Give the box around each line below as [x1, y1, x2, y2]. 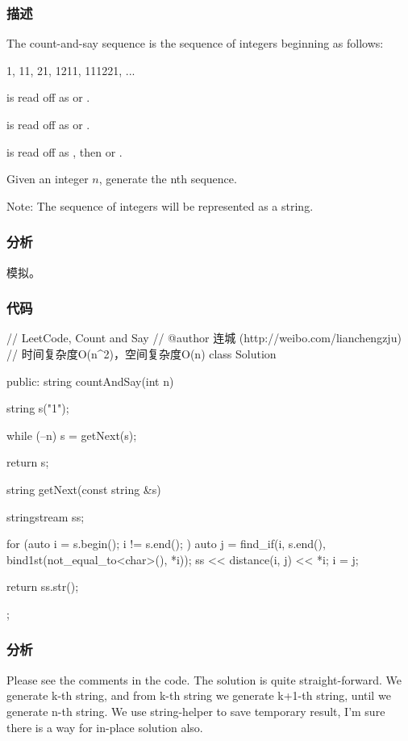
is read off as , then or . [6, 143, 123, 160]
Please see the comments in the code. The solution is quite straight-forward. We [6, 671, 402, 688]
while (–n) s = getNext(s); [6, 426, 137, 443]
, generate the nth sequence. [98, 170, 237, 187]
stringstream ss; [6, 508, 85, 525]
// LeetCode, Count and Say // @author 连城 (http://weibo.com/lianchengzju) [6, 329, 402, 346]
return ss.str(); [6, 578, 79, 595]
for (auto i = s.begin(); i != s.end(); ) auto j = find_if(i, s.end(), [6, 535, 326, 552]
